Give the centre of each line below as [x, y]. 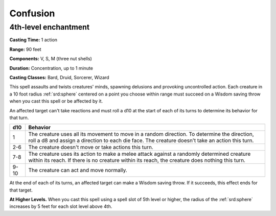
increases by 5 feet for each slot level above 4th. [61, 206]
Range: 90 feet [25, 49]
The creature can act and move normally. [78, 170]
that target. [21, 190]
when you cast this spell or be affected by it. [56, 101]
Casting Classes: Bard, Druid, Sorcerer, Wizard [59, 77]
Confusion [32, 13]
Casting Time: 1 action [33, 40]
